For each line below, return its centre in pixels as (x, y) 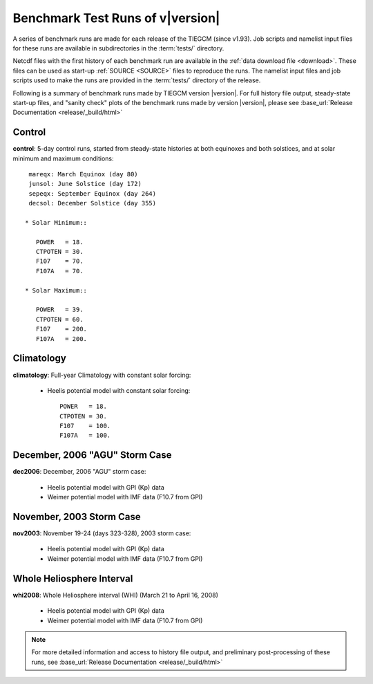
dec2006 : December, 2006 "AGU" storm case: (79, 472)
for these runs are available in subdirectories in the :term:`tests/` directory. (118, 48)
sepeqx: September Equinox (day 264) (93, 193)
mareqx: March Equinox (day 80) (83, 174)
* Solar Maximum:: (56, 290)
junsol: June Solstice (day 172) (85, 184)
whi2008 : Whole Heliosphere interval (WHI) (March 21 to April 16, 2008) (116, 595)
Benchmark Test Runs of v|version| (116, 18)
